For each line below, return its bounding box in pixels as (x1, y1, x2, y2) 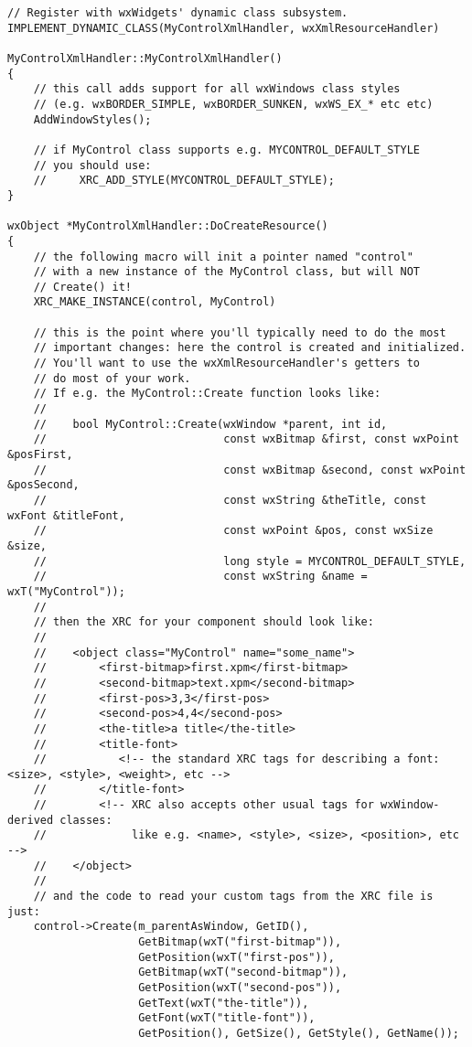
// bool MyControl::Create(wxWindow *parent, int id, (33, 417, 388, 431)
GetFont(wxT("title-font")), (138, 1011, 316, 1025)
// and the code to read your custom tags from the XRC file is (33, 890, 434, 903)
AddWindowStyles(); (33, 112, 152, 126)
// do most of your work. (33, 371, 191, 385)
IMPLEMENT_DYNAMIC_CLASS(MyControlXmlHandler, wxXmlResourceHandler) (7, 21, 440, 35)
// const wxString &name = (33, 570, 368, 583)
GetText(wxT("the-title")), (138, 996, 309, 1010)
